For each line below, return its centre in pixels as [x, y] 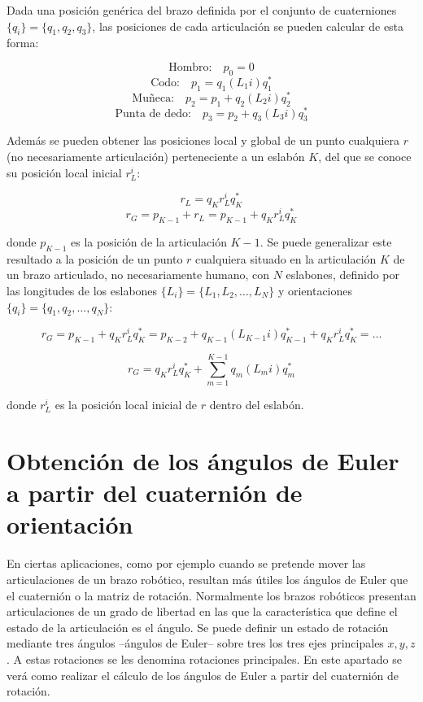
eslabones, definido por [343, 275]
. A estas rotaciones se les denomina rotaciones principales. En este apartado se [204, 658]
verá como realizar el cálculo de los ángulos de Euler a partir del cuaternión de [203, 675]
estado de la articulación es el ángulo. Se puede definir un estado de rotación [198, 627]
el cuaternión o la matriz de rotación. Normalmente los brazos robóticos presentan [211, 595]
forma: [23, 43]
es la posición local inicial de [126, 405]
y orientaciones [315, 290]
